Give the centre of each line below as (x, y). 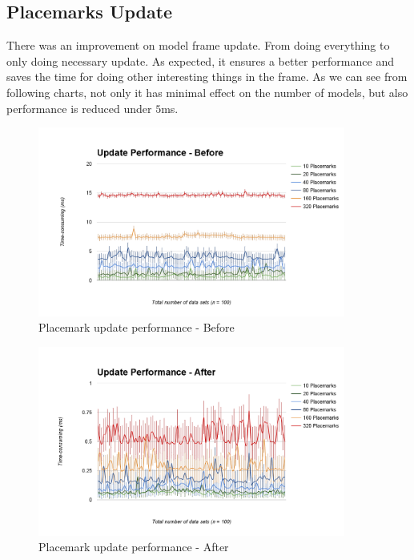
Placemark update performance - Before (137, 327)
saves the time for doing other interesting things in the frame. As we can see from (207, 77)
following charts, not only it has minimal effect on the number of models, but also (207, 92)
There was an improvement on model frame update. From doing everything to (198, 45)
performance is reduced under (79, 108)
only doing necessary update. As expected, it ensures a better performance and (200, 60)
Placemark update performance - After (134, 547)
